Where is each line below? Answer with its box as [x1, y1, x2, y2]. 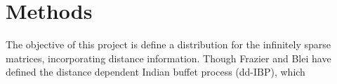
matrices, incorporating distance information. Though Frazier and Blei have [6, 50, 331, 65]
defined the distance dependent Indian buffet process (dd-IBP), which [6, 64, 305, 79]
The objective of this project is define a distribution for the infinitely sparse [6, 37, 331, 52]
